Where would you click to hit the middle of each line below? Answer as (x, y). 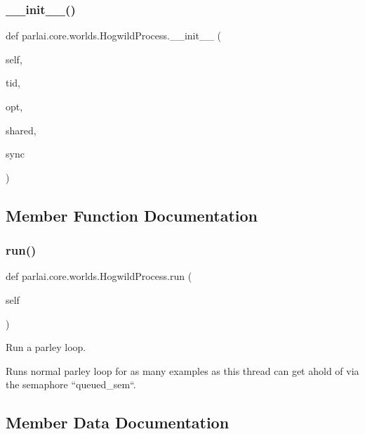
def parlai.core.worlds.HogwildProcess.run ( (99, 276)
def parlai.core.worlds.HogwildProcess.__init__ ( (114, 36)
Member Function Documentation (132, 215)
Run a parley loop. (46, 347)
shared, (21, 130)
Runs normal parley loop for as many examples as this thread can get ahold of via (182, 370)
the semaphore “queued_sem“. (71, 384)
